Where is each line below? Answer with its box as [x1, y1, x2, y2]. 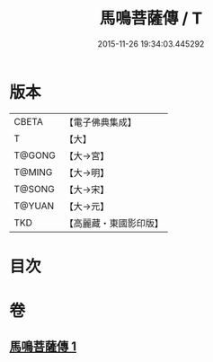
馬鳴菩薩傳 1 [9, 339, 77, 355]
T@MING [13, 165, 53, 178]
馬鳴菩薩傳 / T [99, 8, 203, 29]
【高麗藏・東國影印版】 [64, 216, 164, 229]
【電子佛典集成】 [64, 116, 137, 128]
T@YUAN [13, 199, 55, 212]
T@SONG [13, 182, 56, 195]
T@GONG [13, 149, 56, 162]
